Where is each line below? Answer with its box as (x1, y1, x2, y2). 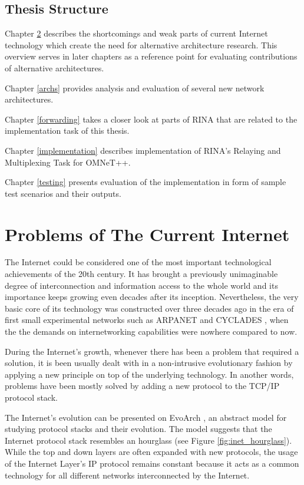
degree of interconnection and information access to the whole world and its (5, 279, 278, 291)
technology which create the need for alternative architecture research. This (5, 38, 277, 51)
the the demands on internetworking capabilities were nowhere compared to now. (5, 325, 298, 338)
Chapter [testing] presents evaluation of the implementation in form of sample (5, 176, 286, 188)
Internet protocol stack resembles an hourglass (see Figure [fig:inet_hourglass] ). (5, 434, 292, 446)
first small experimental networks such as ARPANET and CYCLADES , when (5, 314, 289, 326)
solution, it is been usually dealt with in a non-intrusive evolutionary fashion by (5, 357, 293, 369)
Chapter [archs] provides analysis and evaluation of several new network (5, 81, 265, 94)
